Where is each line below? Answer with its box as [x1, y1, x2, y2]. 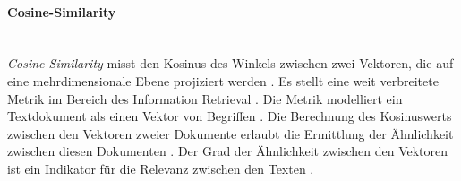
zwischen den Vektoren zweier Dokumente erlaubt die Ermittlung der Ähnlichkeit [7, 124, 454, 142]
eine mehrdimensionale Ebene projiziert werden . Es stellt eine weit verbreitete [7, 71, 439, 90]
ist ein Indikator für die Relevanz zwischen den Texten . [7, 159, 314, 177]
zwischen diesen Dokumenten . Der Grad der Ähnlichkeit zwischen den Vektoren [7, 142, 448, 160]
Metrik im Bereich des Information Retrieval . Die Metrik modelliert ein [7, 89, 403, 108]
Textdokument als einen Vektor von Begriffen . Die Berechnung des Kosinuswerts [7, 107, 452, 125]
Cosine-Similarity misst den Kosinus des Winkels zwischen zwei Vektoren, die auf [7, 54, 454, 73]
